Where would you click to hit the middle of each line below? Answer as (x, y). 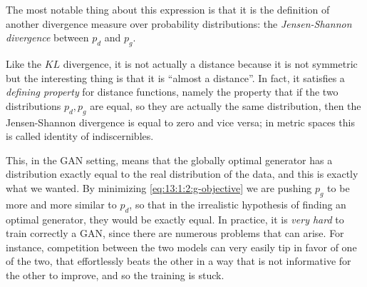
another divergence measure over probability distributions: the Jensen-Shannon (179, 23)
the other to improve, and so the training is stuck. (115, 275)
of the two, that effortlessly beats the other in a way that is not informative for (179, 261)
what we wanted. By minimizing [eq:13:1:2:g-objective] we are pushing (159, 187)
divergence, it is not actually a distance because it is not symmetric (210, 63)
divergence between (47, 37)
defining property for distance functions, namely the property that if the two (172, 92)
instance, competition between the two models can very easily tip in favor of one (181, 247)
